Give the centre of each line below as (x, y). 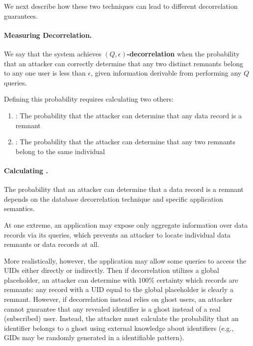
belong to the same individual (60, 151)
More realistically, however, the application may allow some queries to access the (125, 260)
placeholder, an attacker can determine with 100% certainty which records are (121, 279)
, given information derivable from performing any (166, 73)
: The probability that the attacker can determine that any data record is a (128, 115)
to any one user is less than (45, 73)
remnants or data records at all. (52, 244)
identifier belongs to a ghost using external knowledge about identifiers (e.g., (119, 328)
